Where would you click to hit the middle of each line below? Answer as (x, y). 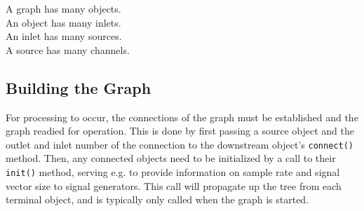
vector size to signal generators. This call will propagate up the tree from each (174, 185)
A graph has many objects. (63, 8)
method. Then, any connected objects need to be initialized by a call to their (171, 158)
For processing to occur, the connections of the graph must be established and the (182, 117)
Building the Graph (79, 87)
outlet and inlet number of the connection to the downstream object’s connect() (180, 144)
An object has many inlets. (63, 22)
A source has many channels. (68, 49)
